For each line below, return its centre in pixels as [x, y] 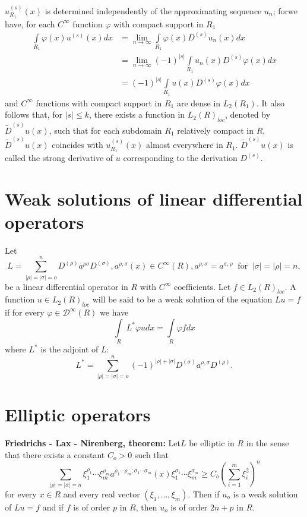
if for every [25, 312]
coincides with [77, 145]
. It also [270, 103]
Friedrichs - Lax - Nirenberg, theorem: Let [93, 442]
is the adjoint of [69, 349]
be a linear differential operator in [67, 286]
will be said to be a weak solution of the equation [182, 299]
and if [53, 507]
